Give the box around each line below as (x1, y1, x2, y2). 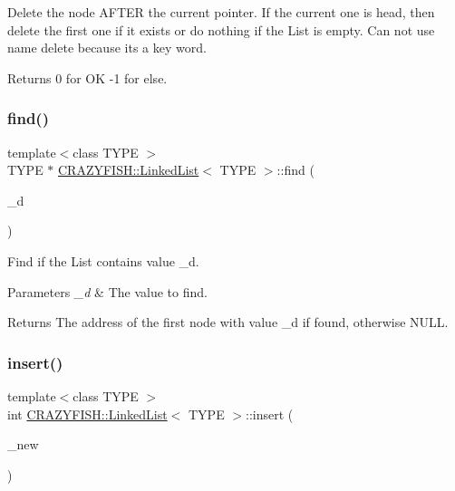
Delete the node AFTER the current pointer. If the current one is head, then (7, 3, 435, 21)
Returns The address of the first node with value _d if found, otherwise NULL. (7, 313, 449, 332)
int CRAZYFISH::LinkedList (7, 404, 168, 423)
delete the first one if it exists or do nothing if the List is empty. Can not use (7, 20, 435, 39)
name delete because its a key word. (7, 38, 207, 57)
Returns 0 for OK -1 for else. (7, 68, 168, 87)
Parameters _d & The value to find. (7, 282, 208, 301)
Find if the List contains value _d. (7, 251, 199, 270)
